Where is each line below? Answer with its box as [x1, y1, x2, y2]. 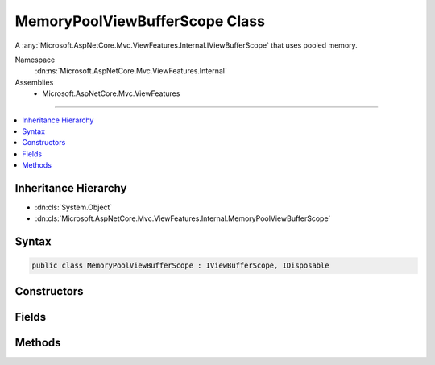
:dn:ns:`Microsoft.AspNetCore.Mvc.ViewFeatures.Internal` [35, 66, 227, 76]
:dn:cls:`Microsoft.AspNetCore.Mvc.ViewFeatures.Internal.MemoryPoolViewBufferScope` [35, 214, 331, 223]
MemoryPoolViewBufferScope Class [14, 12, 266, 30]
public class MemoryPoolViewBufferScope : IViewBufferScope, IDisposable [31, 261, 329, 270]
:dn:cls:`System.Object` [35, 202, 113, 212]
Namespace [14, 55, 56, 64]
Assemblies [14, 77, 54, 87]
